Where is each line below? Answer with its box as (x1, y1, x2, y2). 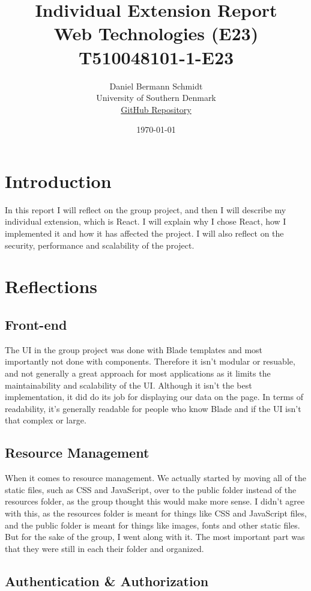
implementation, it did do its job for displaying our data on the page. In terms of (5, 390, 303, 403)
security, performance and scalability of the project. (5, 238, 195, 251)
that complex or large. (5, 414, 86, 426)
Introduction (5, 168, 112, 193)
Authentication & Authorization (5, 571, 209, 590)
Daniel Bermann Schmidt (109, 79, 203, 92)
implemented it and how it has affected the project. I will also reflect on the (5, 227, 284, 239)
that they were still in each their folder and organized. (5, 542, 204, 554)
